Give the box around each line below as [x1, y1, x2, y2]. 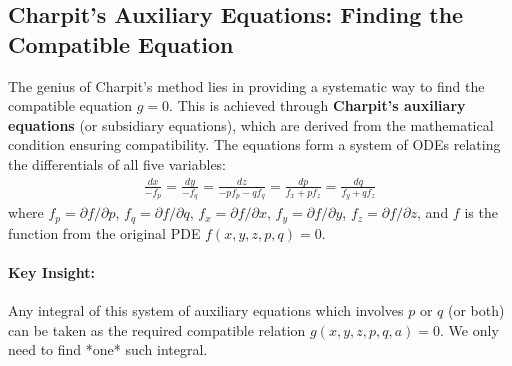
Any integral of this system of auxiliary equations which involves [8, 299, 404, 320]
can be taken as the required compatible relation [8, 319, 306, 340]
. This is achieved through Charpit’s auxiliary [169, 95, 466, 116]
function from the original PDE [8, 222, 201, 243]
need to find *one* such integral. [8, 339, 208, 360]
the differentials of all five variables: [8, 153, 227, 174]
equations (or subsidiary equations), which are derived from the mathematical [8, 114, 494, 135]
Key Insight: [8, 261, 95, 282]
